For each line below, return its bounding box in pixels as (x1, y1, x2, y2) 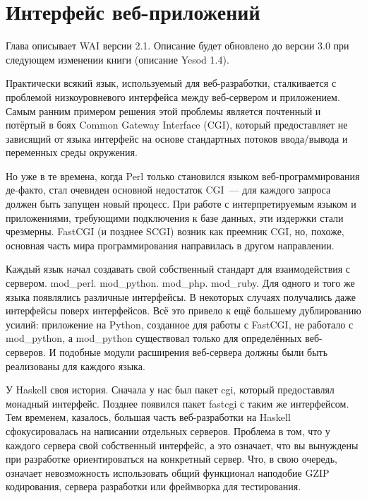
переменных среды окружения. (6, 145, 138, 160)
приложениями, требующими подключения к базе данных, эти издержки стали (6, 210, 344, 225)
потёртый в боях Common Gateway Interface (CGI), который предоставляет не (6, 117, 348, 132)
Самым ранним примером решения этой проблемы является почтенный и (6, 103, 321, 118)
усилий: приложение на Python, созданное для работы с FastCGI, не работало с (6, 316, 354, 331)
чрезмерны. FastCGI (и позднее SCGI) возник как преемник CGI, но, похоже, (6, 224, 344, 239)
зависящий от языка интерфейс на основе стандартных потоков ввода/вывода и (6, 131, 348, 146)
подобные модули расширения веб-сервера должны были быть (59, 345, 328, 359)
